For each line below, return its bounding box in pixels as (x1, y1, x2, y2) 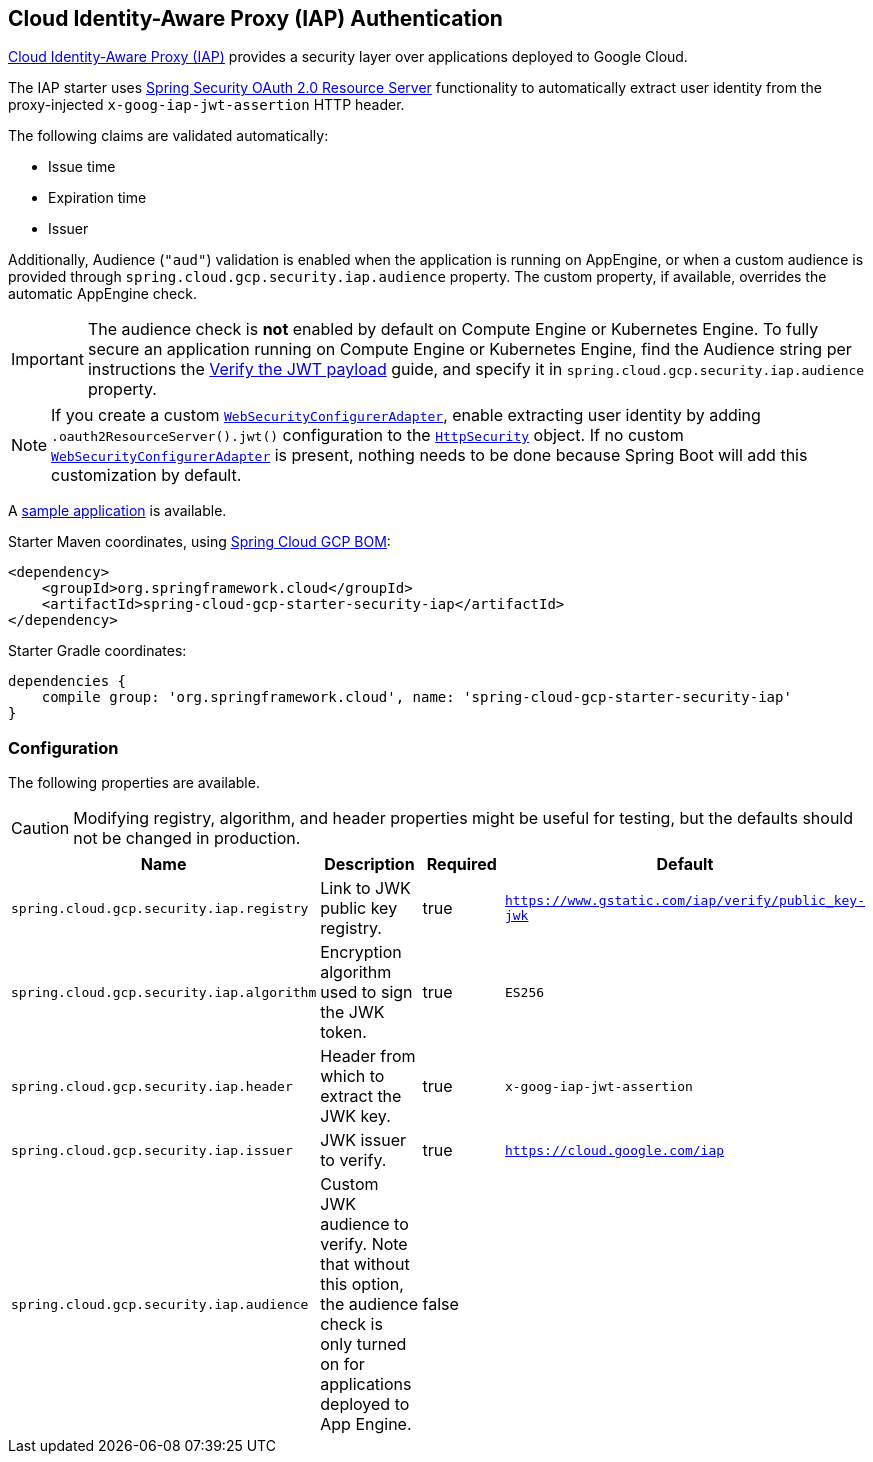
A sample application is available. (8, 502, 227, 520)
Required (426, 854, 497, 875)
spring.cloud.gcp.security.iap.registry (11, 900, 309, 916)
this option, (320, 1274, 404, 1295)
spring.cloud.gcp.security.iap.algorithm (11, 984, 317, 1000)
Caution (11, 818, 70, 839)
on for (320, 1354, 365, 1375)
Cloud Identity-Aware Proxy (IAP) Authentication (8, 6, 503, 31)
